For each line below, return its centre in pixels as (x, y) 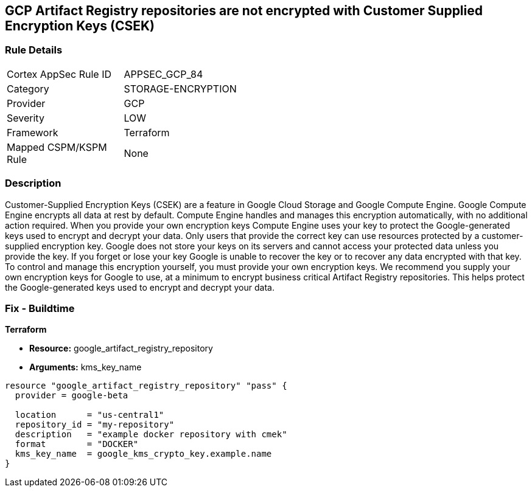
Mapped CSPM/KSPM (57, 147)
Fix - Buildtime (40, 308)
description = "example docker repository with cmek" (151, 435)
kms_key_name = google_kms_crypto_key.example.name (143, 454)
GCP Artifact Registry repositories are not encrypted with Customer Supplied (244, 11)
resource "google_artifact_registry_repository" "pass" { (146, 386)
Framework (33, 132)
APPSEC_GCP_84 (163, 74)
